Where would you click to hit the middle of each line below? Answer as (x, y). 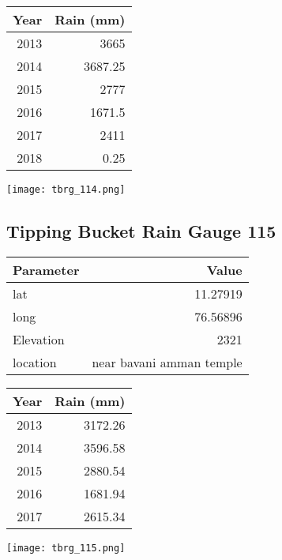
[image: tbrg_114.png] (66, 190)
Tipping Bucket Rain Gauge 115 (141, 231)
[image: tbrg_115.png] (66, 548)
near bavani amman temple (167, 362)
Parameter (46, 269)
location (35, 362)
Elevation (39, 339)
